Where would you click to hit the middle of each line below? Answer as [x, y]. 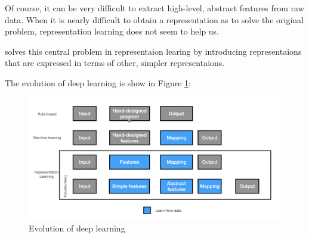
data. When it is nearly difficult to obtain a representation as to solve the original [154, 19]
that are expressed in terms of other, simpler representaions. [115, 63]
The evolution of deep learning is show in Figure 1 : [98, 82]
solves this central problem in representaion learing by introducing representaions [153, 51]
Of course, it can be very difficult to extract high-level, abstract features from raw [154, 8]
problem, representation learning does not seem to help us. [112, 31]
